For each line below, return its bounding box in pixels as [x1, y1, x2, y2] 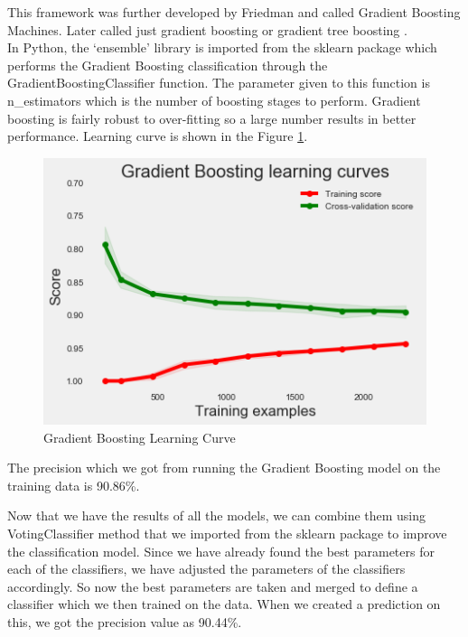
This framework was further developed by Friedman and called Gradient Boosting [7, 3, 461, 21]
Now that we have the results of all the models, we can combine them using [7, 506, 426, 525]
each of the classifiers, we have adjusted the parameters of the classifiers [7, 559, 406, 578]
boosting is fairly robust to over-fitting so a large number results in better [7, 108, 417, 127]
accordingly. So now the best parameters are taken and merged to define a [7, 576, 418, 595]
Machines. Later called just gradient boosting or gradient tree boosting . [7, 20, 407, 39]
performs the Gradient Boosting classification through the [7, 55, 328, 74]
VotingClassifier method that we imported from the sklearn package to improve [7, 524, 447, 543]
